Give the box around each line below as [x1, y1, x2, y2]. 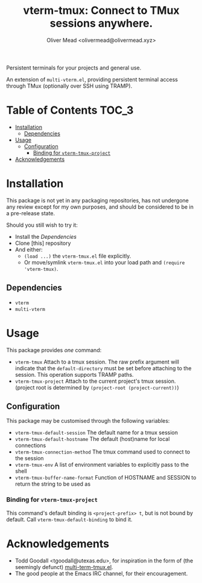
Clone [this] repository [14, 239, 71, 247]
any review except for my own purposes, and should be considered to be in [6, 203, 194, 210]
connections [14, 442, 46, 449]
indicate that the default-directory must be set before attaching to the [14, 364, 192, 372]
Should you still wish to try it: [6, 221, 78, 229]
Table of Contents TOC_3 [6, 103, 134, 117]
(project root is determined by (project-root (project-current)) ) [14, 383, 179, 391]
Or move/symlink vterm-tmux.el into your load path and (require [24, 258, 185, 266]
